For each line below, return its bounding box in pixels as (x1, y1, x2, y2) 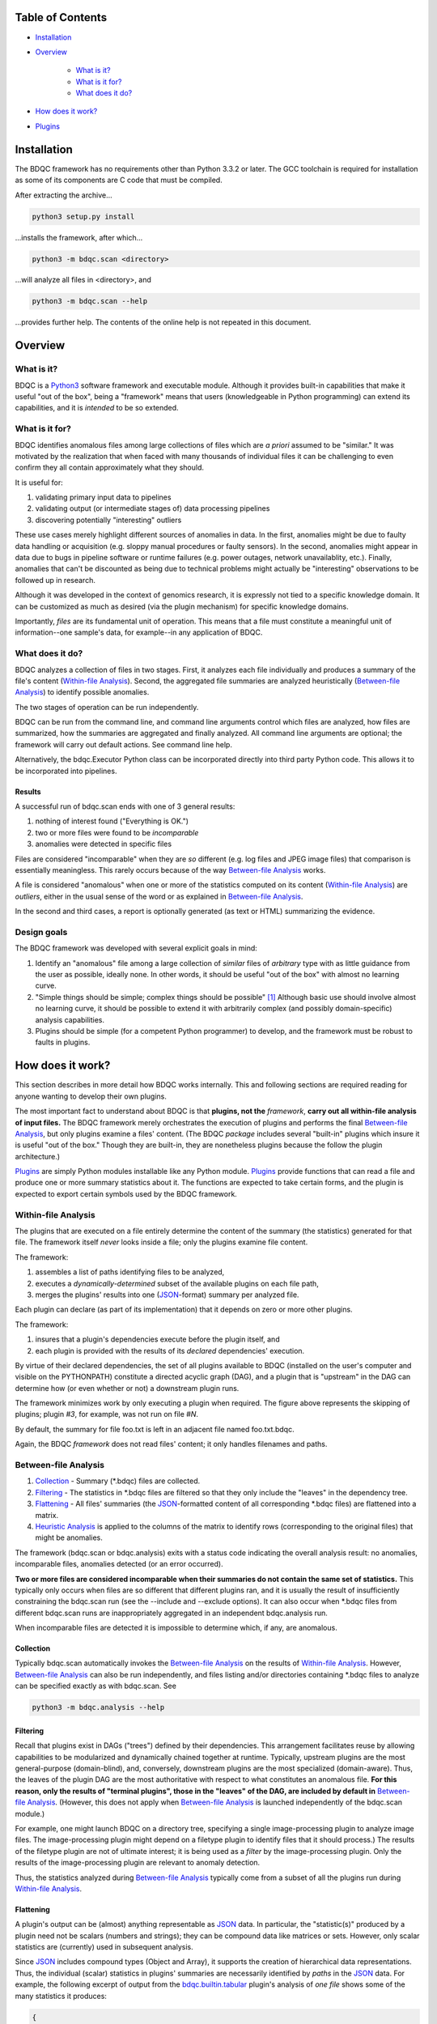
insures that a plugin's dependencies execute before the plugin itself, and (35, 1334, 280, 1344)
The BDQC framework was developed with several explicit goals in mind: (15, 943, 258, 953)
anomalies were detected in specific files (35, 839, 172, 849)
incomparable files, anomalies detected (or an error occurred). (15, 1559, 223, 1569)
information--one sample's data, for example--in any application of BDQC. (15, 627, 263, 637)
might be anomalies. (35, 1533, 103, 1542)
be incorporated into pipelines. (15, 766, 117, 776)
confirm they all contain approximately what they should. (15, 462, 204, 473)
